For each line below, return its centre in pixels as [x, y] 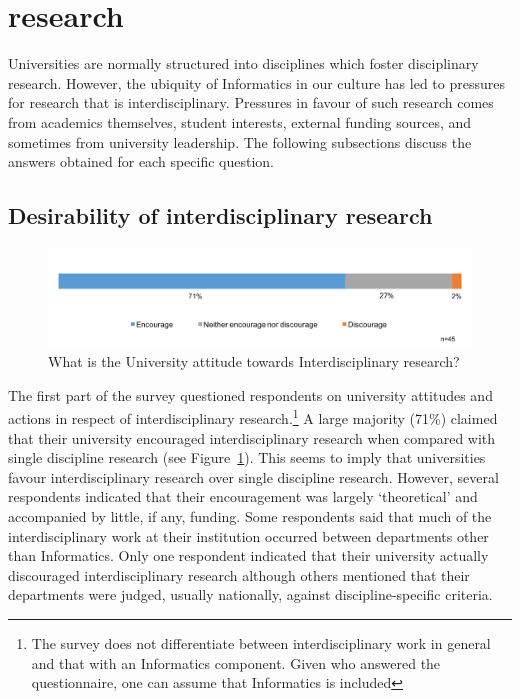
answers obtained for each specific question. [141, 161]
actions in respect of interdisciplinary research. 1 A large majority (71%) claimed [253, 417]
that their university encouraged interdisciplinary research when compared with [252, 437]
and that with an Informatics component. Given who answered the [236, 662]
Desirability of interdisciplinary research [220, 215]
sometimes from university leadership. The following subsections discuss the [240, 141]
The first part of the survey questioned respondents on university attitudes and [250, 394]
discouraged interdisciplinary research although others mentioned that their [239, 574]
